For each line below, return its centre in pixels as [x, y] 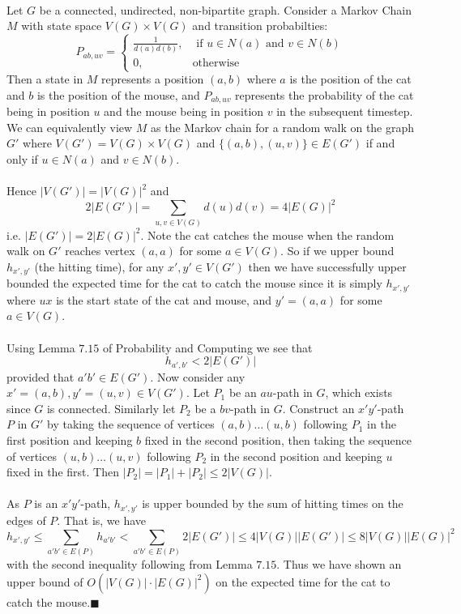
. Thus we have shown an [339, 564]
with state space [62, 26]
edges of [26, 520]
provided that [41, 376]
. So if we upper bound [337, 251]
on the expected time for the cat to [303, 581]
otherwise [216, 63]
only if [22, 159]
